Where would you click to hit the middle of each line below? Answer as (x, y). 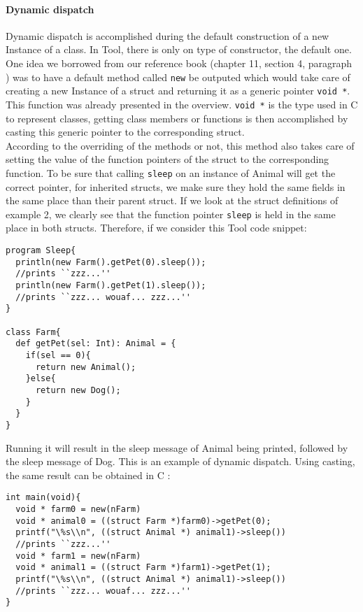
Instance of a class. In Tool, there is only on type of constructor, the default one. (179, 49)
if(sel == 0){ (58, 355)
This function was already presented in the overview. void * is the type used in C (182, 104)
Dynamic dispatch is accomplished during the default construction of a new (168, 35)
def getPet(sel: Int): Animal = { (96, 344)
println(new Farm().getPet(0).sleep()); (111, 262)
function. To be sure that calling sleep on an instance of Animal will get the (171, 172)
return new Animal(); (86, 367)
